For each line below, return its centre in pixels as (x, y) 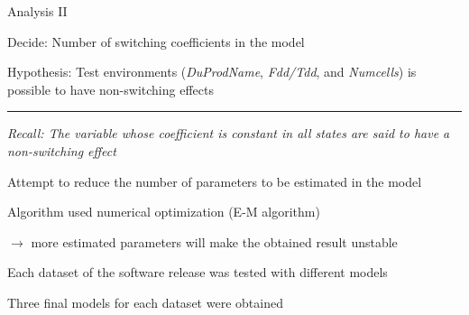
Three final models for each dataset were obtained (145, 302)
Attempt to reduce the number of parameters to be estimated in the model (215, 181)
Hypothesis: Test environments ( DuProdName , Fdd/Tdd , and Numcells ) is (212, 72)
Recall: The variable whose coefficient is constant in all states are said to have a (229, 133)
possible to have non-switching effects (110, 89)
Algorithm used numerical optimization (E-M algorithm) (164, 212)
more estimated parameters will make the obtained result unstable (214, 241)
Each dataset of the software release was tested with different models (198, 272)
